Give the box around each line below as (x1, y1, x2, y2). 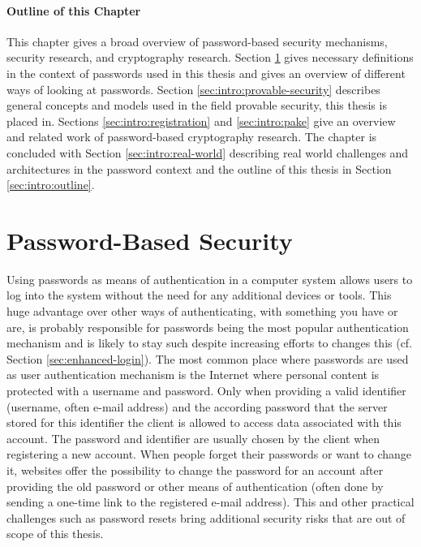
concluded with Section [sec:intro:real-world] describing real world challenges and (6, 144, 409, 161)
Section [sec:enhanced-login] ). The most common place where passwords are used (6, 350, 409, 367)
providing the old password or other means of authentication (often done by (6, 477, 384, 494)
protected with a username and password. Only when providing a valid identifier (6, 382, 406, 399)
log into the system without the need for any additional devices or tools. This (6, 286, 392, 304)
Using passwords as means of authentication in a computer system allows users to (6, 270, 413, 287)
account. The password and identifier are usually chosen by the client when (6, 429, 380, 446)
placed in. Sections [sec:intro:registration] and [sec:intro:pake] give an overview (6, 112, 396, 129)
